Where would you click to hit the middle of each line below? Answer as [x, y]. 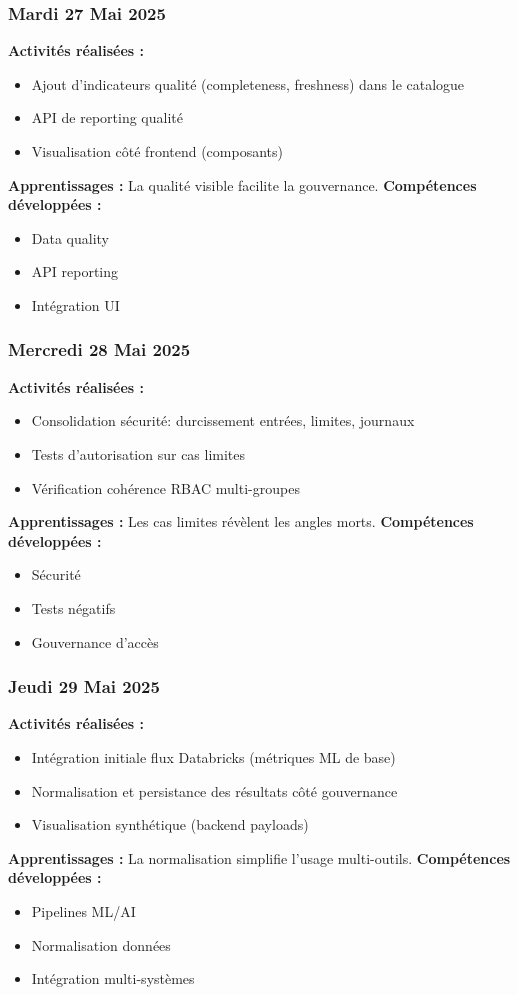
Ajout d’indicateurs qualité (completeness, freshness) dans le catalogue [248, 83]
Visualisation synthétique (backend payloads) [170, 824]
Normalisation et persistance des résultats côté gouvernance [214, 790]
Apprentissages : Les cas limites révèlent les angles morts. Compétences [241, 521]
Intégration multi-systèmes [113, 978]
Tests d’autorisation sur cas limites [138, 453]
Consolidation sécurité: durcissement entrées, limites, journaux [223, 420]
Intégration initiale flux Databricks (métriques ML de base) [213, 756]
